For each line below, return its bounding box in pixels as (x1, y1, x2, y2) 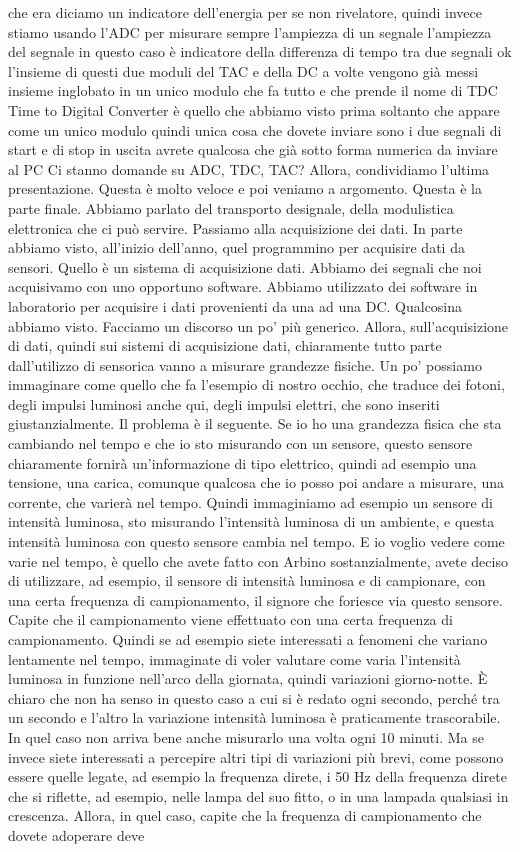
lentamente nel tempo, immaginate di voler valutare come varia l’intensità (8, 648, 461, 669)
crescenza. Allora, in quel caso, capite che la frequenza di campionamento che (8, 805, 482, 826)
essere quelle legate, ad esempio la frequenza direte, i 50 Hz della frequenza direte (8, 766, 507, 787)
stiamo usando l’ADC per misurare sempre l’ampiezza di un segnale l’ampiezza (8, 21, 492, 42)
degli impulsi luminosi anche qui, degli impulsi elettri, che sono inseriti (8, 393, 440, 414)
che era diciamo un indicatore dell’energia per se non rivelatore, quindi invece (8, 2, 482, 22)
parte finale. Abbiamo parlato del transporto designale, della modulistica (8, 197, 454, 218)
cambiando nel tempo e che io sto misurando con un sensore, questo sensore (8, 433, 473, 454)
